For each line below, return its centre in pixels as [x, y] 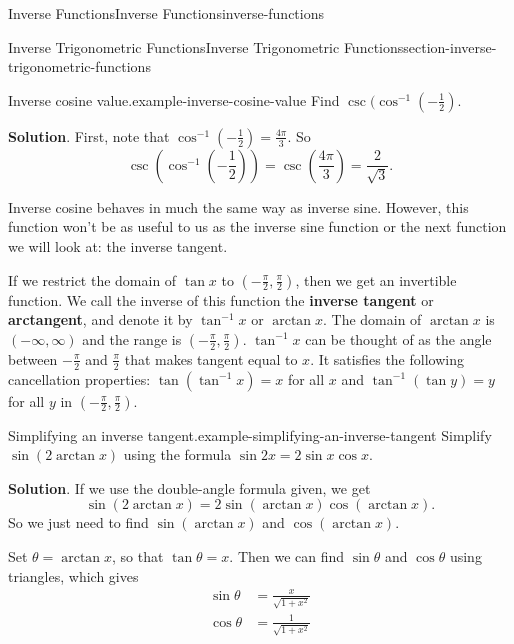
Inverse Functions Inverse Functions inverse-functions [166, 13]
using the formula [177, 454]
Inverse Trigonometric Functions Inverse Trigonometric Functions [206, 46]
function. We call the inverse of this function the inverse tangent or [221, 299]
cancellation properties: [79, 378]
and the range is [132, 338]
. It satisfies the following [387, 358]
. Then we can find [287, 555]
